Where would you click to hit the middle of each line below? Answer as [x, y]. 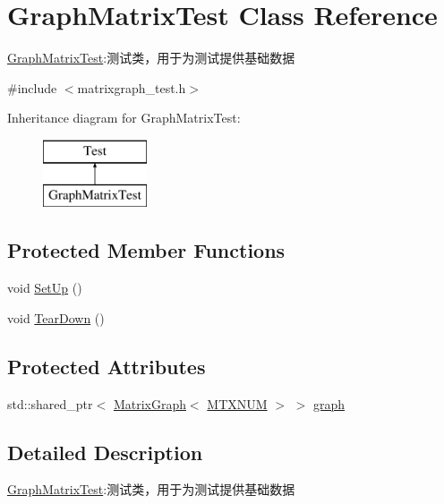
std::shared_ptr [50, 403]
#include [32, 87]
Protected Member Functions [146, 250]
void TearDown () [56, 317]
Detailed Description [105, 452]
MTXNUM [237, 403]
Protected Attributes [107, 366]
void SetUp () [45, 288]
